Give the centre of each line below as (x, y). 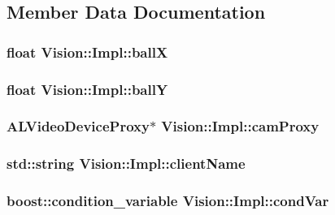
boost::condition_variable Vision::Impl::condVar (168, 201)
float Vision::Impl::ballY (87, 89)
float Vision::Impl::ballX (87, 52)
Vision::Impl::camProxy (240, 126)
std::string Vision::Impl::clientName (126, 163)
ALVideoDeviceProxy (78, 126)
